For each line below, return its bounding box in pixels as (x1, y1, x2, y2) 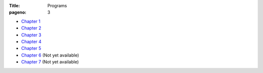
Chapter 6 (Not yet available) (21, 52, 79, 58)
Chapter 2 (21, 25, 41, 31)
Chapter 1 (21, 18, 41, 24)
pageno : (9, 10, 27, 15)
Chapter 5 (21, 45, 41, 51)
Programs (47, 3, 67, 8)
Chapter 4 (21, 39, 41, 44)
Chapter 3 (21, 32, 41, 38)
